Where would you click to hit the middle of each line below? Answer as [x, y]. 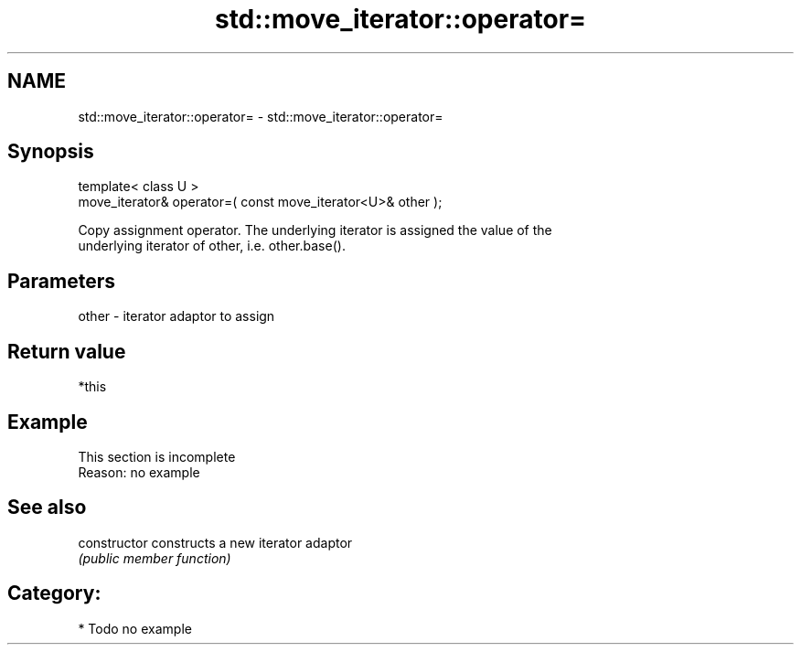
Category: [54, 593]
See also [47, 508]
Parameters [61, 281]
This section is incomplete [157, 456]
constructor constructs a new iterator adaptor [215, 542]
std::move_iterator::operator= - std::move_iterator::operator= [261, 116]
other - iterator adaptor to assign [176, 316]
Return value [67, 351]
